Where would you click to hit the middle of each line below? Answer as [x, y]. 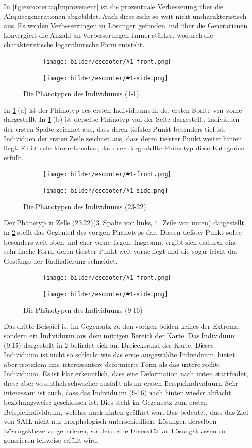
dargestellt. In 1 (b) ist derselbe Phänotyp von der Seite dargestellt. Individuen [122, 119]
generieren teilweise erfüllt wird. [51, 440]
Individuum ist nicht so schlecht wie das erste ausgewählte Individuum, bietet [119, 354]
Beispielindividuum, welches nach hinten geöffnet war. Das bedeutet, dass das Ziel [126, 411]
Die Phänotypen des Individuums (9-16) [83, 309]
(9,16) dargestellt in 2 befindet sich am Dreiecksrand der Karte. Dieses [109, 345]
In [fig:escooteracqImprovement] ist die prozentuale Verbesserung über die [114, 6]
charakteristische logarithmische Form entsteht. [74, 44]
